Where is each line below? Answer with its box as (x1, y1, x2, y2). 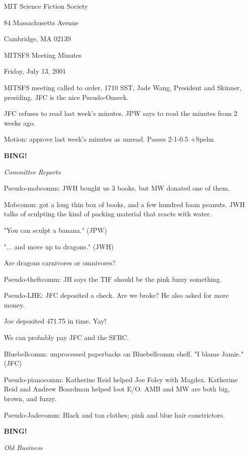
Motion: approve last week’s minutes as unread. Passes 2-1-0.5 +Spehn (4, 134, 214, 144)
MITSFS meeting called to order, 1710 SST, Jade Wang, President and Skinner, (4, 82, 242, 92)
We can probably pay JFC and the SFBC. (4, 332, 129, 342)
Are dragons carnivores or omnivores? (4, 258, 116, 268)
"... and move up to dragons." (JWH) (4, 241, 114, 251)
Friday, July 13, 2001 (4, 66, 66, 76)
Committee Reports (4, 166, 61, 177)
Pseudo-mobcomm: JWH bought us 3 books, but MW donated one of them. (4, 183, 230, 193)
